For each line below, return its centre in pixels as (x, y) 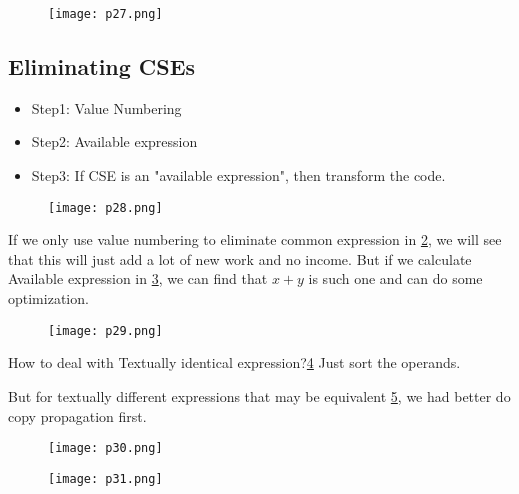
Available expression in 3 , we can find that (138, 278)
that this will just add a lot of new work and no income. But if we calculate (240, 258)
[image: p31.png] (105, 478)
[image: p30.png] (105, 448)
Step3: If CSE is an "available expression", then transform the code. (238, 175)
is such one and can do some (395, 278)
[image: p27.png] (105, 14)
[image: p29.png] (105, 330)
